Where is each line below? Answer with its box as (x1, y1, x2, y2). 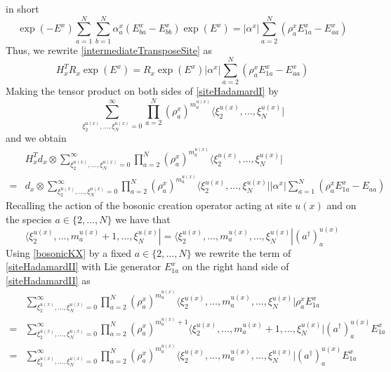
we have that (115, 211, 171, 226)
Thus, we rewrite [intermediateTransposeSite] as (6, 42, 213, 57)
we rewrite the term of (194, 245, 291, 260)
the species (6, 211, 52, 226)
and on (326, 198, 357, 213)
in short (6, 1, 39, 15)
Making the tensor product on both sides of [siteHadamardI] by (6, 84, 279, 98)
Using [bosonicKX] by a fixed (6, 245, 132, 260)
